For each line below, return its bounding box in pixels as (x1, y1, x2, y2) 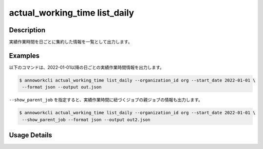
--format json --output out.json (22, 85, 102, 90)
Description (9, 26, 46, 34)
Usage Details (9, 131, 52, 139)
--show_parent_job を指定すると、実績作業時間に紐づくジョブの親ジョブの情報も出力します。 (9, 97, 203, 103)
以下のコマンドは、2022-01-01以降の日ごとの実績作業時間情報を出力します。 (9, 64, 164, 70)
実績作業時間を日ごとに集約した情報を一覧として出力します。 (9, 39, 132, 45)
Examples (9, 51, 40, 60)
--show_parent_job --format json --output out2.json (22, 117, 150, 122)
